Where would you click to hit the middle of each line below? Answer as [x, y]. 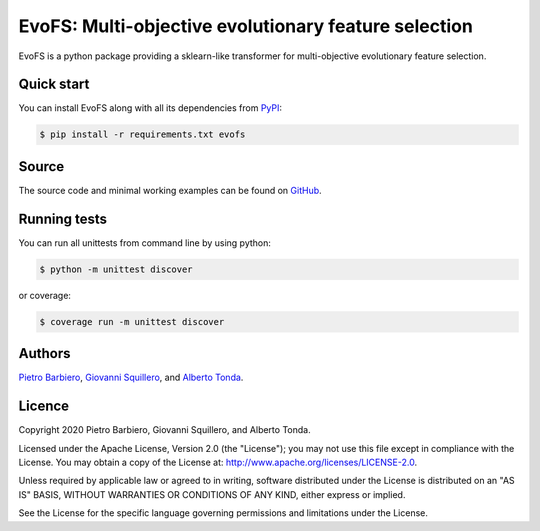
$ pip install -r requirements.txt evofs [142, 134]
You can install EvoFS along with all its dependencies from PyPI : [150, 108]
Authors [44, 353]
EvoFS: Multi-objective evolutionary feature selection [246, 26]
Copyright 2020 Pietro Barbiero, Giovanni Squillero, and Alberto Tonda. [164, 430]
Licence [44, 406]
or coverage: [45, 295]
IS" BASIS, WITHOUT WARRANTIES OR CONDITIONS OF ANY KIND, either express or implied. [212, 494]
